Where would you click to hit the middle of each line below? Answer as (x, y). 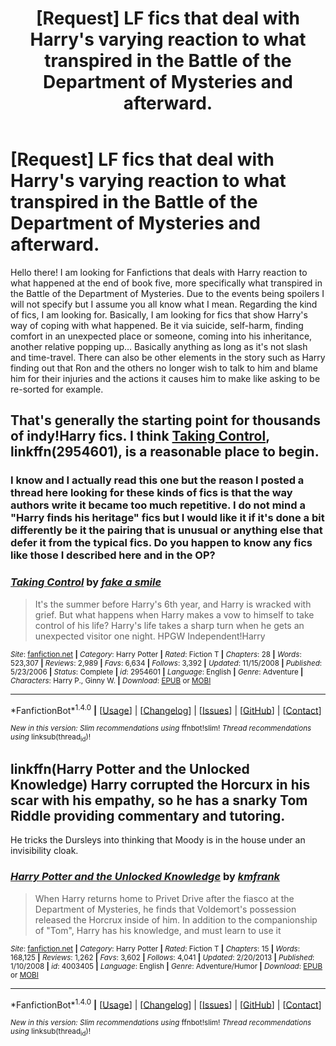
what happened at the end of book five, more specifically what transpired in (166, 283)
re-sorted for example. (57, 389)
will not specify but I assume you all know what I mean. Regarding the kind (164, 304)
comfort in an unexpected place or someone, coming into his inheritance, (161, 336)
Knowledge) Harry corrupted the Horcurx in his (160, 784)
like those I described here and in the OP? (113, 555)
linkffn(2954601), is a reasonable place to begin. (165, 452)
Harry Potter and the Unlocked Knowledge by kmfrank (145, 877)
